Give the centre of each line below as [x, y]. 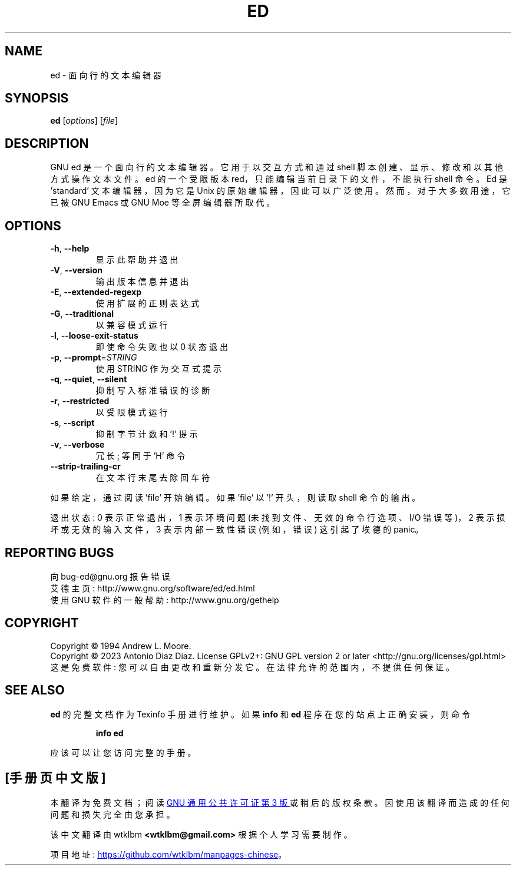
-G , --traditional [82, 314]
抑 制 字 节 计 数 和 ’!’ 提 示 [147, 434]
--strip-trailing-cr [85, 467]
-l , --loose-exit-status [94, 336]
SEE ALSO [35, 690]
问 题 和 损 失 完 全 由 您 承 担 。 [113, 814]
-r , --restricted [80, 401]
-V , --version [76, 270]
